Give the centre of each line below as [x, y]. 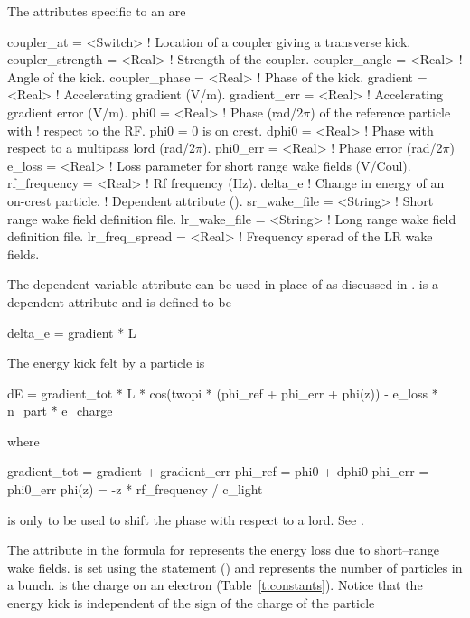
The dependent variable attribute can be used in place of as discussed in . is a [223, 284]
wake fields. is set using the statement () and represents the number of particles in [235, 567]
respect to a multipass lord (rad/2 [102, 148]
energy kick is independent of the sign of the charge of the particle [191, 603]
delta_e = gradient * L [72, 332]
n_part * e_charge [60, 411]
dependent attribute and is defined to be [119, 301]
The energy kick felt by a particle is [106, 363]
